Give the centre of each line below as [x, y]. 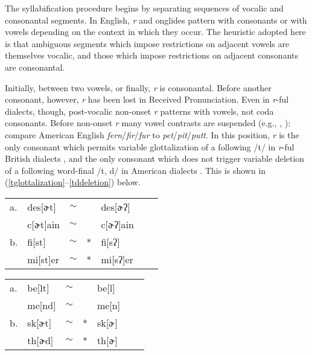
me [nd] [42, 305]
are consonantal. [35, 67]
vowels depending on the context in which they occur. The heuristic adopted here [155, 32]
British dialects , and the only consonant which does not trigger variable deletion [155, 158]
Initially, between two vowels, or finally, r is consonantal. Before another [138, 87]
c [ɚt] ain [43, 224]
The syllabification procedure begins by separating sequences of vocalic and [144, 8]
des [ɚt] [42, 206]
